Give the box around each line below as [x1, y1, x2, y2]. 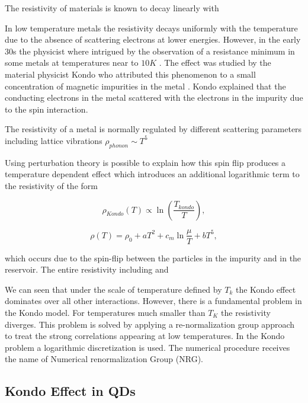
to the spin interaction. [5, 103, 88, 115]
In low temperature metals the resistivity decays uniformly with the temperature [5, 21, 298, 34]
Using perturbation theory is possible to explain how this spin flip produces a [5, 156, 286, 168]
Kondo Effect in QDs [5, 382, 136, 400]
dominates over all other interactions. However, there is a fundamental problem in [5, 295, 302, 307]
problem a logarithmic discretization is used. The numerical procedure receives [5, 341, 290, 353]
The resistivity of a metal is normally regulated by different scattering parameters [5, 123, 302, 135]
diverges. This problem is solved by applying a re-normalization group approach [5, 318, 295, 330]
